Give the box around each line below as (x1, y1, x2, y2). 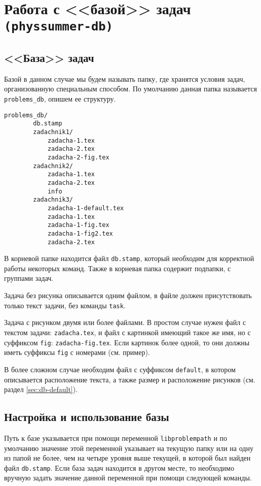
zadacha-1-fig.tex (47, 221, 109, 229)
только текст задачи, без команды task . (4, 300, 126, 310)
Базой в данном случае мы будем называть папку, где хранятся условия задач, (4, 73, 245, 84)
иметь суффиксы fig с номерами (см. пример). (4, 347, 150, 358)
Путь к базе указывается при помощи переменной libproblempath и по (4, 432, 228, 443)
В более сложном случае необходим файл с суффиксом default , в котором (4, 364, 236, 374)
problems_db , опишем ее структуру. (4, 93, 116, 104)
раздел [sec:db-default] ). (4, 384, 78, 395)
